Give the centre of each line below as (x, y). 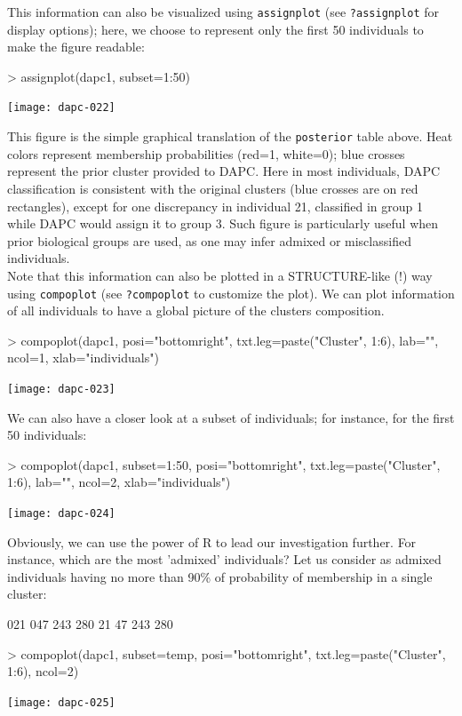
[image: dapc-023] (61, 389)
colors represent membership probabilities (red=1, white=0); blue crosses (206, 153)
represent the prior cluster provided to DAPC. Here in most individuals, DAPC (224, 171)
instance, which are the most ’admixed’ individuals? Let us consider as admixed (224, 559)
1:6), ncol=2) (43, 671)
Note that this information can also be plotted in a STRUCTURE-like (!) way (220, 275)
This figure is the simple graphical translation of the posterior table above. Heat (230, 136)
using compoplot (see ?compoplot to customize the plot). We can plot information (231, 293)
